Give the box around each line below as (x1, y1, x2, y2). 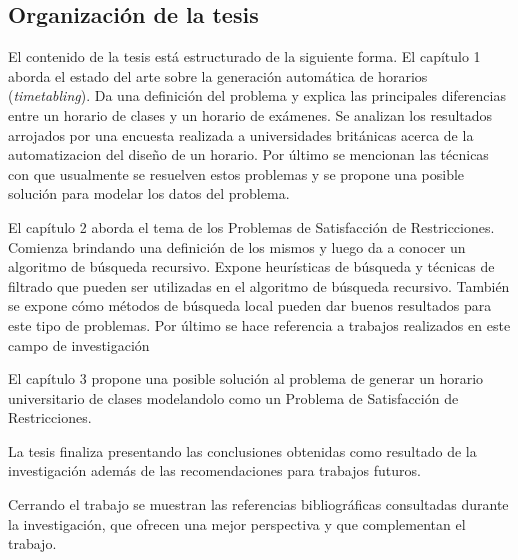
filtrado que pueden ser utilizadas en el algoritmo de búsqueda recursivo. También (8, 275, 510, 296)
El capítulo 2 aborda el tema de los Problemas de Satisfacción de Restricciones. (8, 216, 495, 237)
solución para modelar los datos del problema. (8, 183, 290, 204)
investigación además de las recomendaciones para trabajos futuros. (8, 460, 421, 481)
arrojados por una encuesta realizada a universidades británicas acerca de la (8, 124, 474, 145)
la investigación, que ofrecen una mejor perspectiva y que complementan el (8, 513, 466, 534)
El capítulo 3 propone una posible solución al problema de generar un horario (8, 368, 484, 389)
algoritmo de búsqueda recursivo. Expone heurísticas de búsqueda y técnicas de (8, 256, 495, 277)
